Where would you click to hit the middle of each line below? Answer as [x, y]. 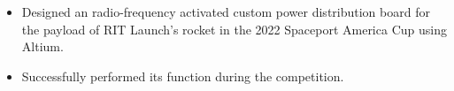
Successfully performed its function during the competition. [183, 76]
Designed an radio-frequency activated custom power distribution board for [226, 11]
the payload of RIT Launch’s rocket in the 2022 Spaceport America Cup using [234, 29]
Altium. [42, 46]
